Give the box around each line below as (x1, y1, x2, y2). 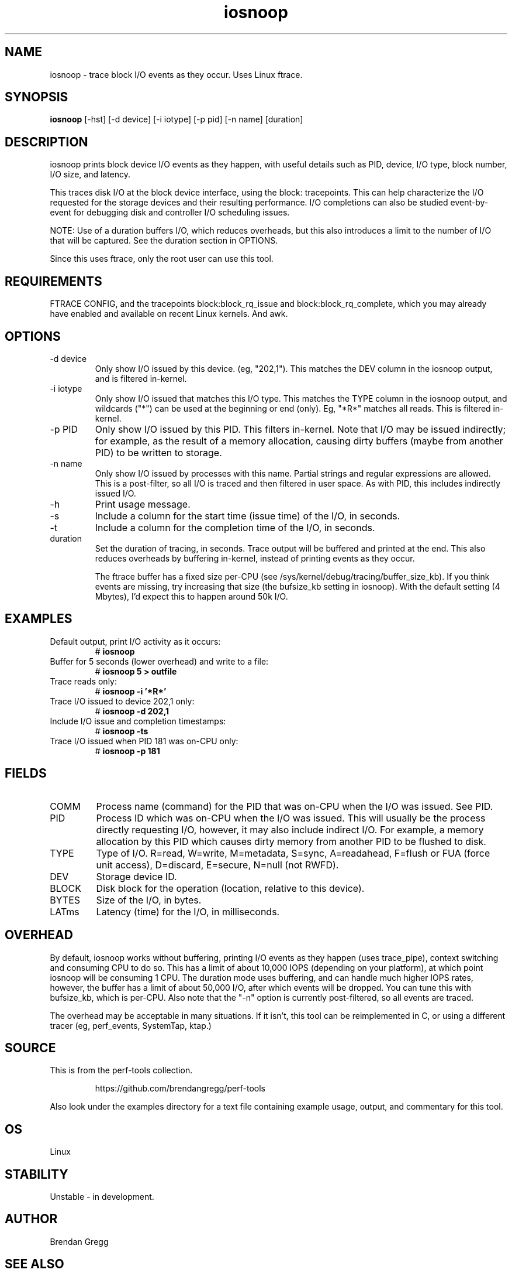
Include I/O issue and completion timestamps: (50, 716, 226, 726)
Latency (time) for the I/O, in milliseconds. (96, 905, 280, 918)
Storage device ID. (96, 870, 177, 882)
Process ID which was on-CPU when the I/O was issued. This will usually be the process (96, 812, 486, 824)
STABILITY (5, 1166, 68, 1182)
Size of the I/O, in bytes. (96, 894, 202, 906)
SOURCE (5, 1040, 56, 1055)
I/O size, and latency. (50, 169, 131, 180)
